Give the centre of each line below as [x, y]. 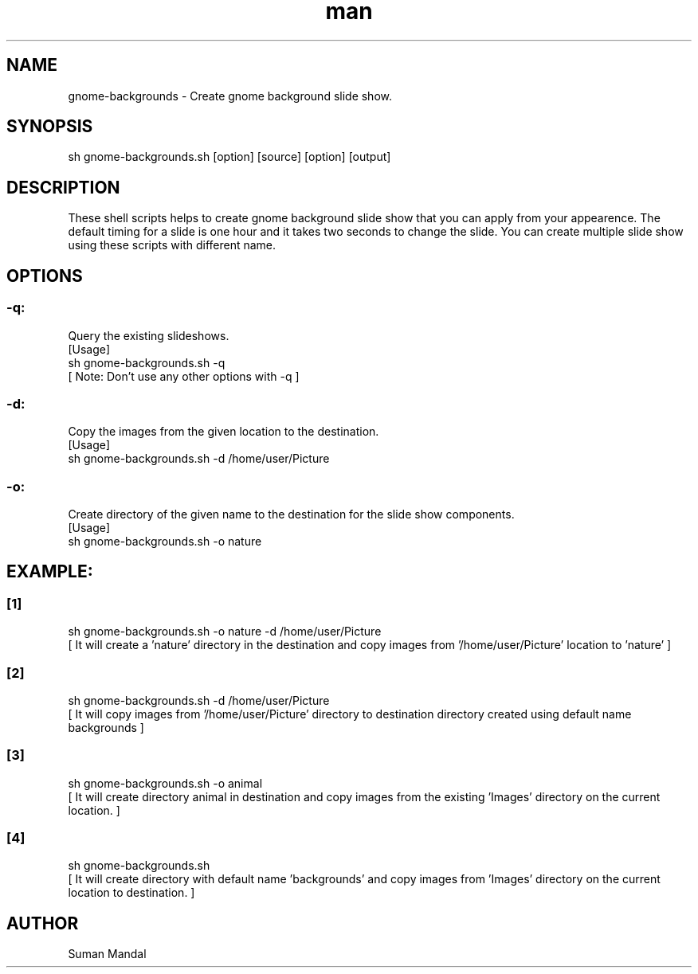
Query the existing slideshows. [149, 335]
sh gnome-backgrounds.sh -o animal [165, 783]
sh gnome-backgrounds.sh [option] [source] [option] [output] [229, 157]
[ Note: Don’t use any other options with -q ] [184, 376]
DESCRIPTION [63, 187]
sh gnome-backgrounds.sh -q [147, 362]
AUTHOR [43, 923]
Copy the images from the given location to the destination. [224, 432]
